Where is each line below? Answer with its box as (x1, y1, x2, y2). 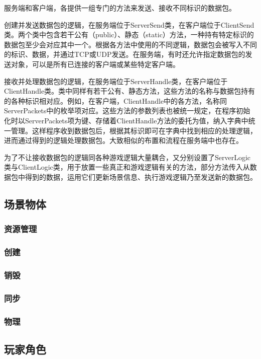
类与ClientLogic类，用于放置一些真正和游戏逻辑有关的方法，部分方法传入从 (4, 162, 250, 172)
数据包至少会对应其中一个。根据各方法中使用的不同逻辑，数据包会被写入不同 (4, 39, 257, 49)
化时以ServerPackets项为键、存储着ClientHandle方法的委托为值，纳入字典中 (4, 115, 248, 125)
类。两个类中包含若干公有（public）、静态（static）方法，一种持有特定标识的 (4, 29, 254, 40)
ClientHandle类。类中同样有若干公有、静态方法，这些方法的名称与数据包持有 (4, 86, 255, 96)
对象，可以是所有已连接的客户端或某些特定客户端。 (11, 58, 180, 69)
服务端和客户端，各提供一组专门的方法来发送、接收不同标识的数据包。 (4, 3, 236, 13)
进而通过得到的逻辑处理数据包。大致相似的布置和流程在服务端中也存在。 (4, 135, 243, 146)
